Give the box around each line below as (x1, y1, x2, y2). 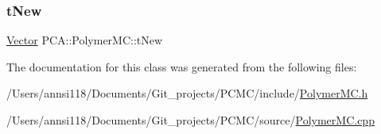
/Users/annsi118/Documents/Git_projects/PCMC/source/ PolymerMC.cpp (6, 112, 375, 128)
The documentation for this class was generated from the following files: (6, 58, 357, 75)
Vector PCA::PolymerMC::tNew (6, 32, 163, 48)
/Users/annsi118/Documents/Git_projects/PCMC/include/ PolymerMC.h (6, 85, 368, 101)
